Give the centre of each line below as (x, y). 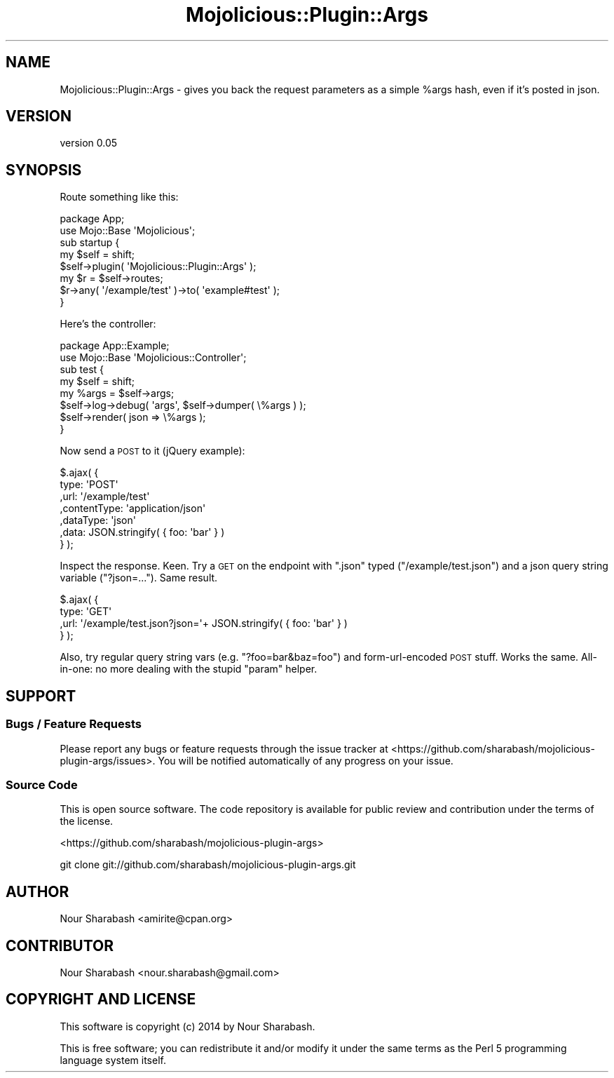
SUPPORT (41, 696)
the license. (87, 821)
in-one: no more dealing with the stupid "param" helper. (189, 669)
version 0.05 (89, 143)
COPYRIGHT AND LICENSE (101, 999)
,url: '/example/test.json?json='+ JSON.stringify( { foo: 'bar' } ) (204, 624)
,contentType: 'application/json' (133, 508)
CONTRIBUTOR (60, 945)
